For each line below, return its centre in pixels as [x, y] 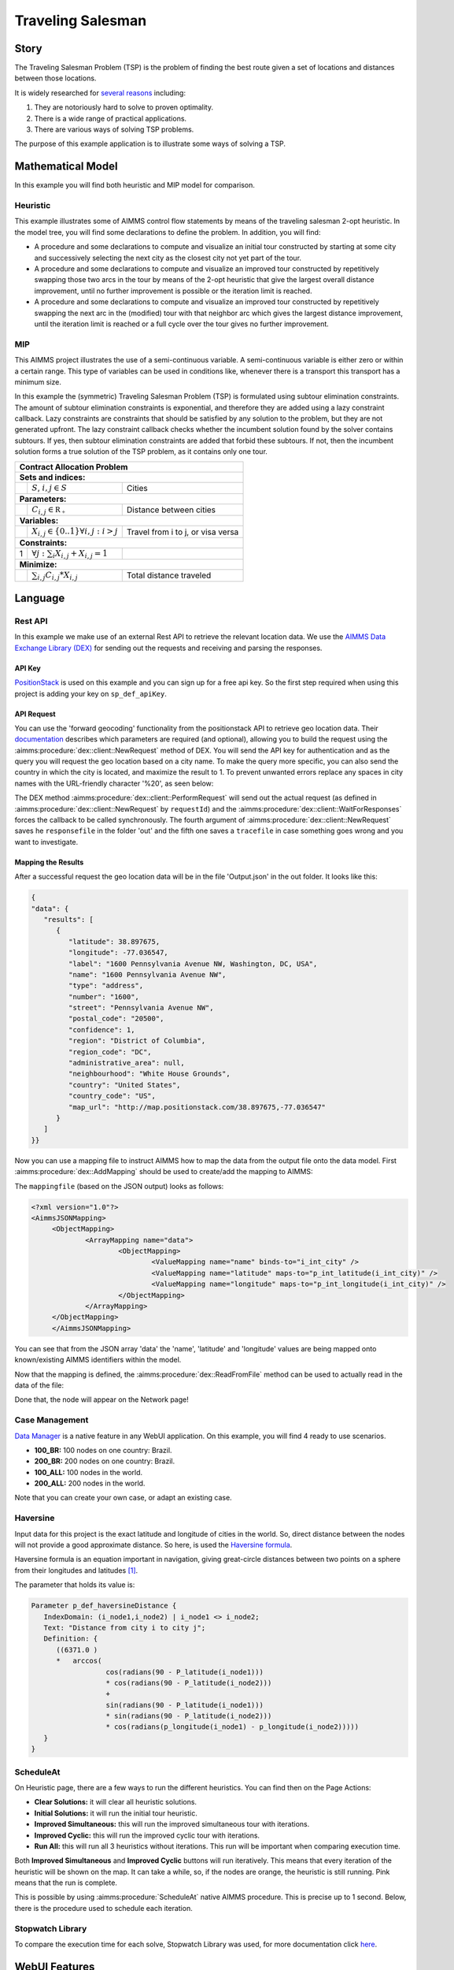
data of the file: [39, 1385]
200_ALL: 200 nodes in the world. [90, 1483]
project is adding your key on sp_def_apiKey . [90, 693]
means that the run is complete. [66, 1883]
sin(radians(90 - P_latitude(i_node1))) [185, 1705]
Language [40, 598]
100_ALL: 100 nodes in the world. [89, 1472]
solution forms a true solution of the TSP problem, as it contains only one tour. [141, 452]
